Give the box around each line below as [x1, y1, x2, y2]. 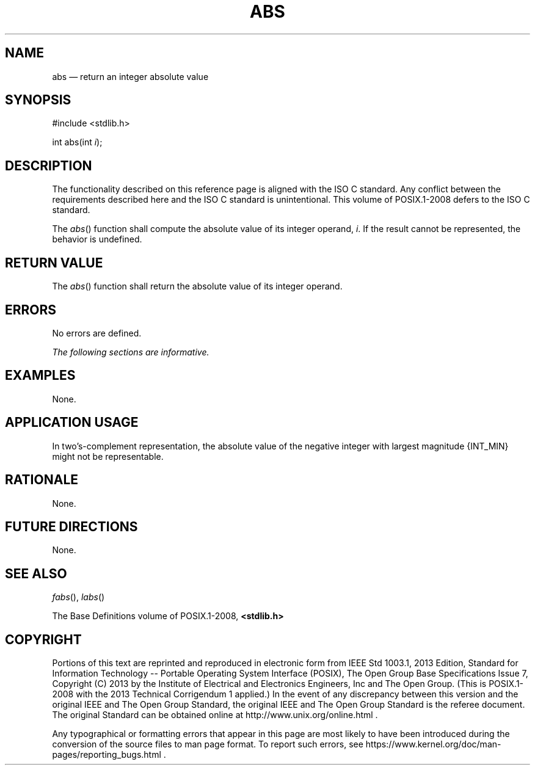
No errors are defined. [52, 327, 142, 338]
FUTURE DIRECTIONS [5, 518, 138, 534]
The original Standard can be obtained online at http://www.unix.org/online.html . [52, 710, 378, 721]
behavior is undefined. [52, 234, 142, 245]
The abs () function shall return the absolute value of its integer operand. [52, 281, 343, 292]
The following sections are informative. [52, 346, 209, 357]
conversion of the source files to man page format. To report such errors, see [52, 739, 363, 750]
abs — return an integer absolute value [52, 71, 209, 82]
